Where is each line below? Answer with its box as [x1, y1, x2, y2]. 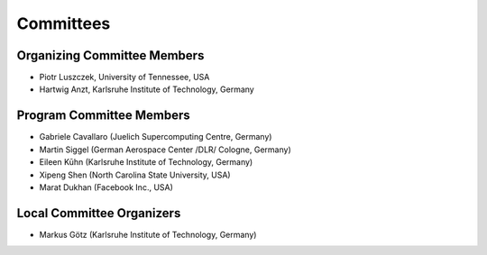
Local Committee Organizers [16, 205, 181, 221]
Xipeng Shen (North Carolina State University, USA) [39, 169, 231, 180]
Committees [16, 14, 111, 33]
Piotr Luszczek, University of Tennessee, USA [39, 72, 210, 83]
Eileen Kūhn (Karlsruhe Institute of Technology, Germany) [39, 157, 253, 168]
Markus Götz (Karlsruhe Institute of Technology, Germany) [39, 229, 257, 240]
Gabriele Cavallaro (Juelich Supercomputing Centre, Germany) [39, 132, 272, 142]
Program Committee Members [16, 108, 191, 123]
